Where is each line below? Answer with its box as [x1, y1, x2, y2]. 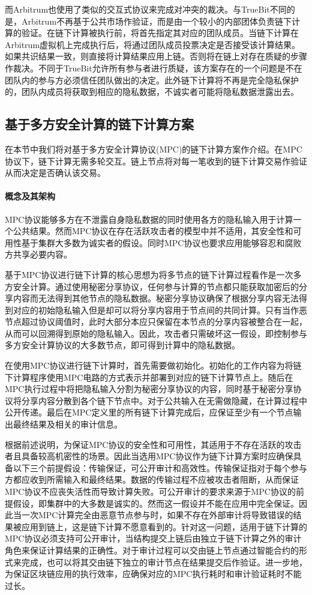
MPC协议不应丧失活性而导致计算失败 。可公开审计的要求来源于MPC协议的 [5, 485, 296, 497]
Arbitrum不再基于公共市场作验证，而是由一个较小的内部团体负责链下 [21, 14, 292, 27]
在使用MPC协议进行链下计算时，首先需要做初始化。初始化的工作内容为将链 [5, 359, 302, 372]
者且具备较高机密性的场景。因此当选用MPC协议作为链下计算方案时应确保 [5, 450, 293, 462]
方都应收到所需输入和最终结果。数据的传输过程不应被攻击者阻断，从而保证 [5, 473, 299, 486]
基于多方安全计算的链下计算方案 [5, 115, 194, 133]
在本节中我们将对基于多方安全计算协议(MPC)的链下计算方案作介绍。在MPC [5, 142, 302, 155]
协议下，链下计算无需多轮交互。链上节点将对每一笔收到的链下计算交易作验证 [5, 154, 307, 167]
